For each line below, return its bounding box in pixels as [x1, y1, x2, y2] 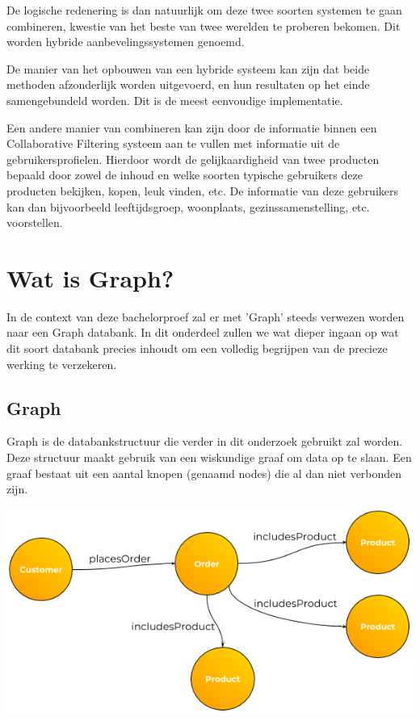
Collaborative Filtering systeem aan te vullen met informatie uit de [6, 135, 340, 152]
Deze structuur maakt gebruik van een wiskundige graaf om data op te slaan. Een [6, 449, 412, 466]
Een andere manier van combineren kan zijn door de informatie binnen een [6, 119, 377, 136]
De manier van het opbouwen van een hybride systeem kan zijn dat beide [6, 60, 370, 77]
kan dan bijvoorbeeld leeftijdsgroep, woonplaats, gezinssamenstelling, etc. [6, 198, 370, 215]
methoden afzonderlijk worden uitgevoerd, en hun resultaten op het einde [6, 76, 370, 93]
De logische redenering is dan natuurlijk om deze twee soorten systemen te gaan [6, 2, 402, 18]
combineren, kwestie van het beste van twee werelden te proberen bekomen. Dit [6, 17, 401, 34]
